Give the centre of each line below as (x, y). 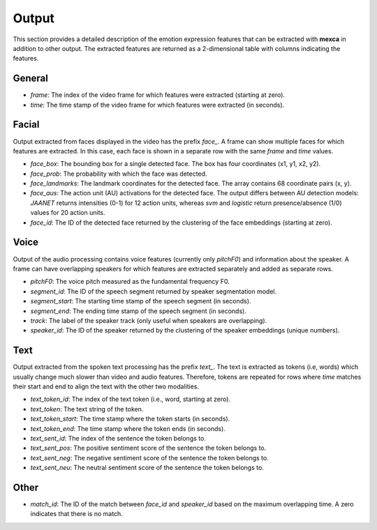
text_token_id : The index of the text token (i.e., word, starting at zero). (130, 399)
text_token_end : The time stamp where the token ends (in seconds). (128, 428)
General (31, 78)
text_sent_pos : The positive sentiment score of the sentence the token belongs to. (148, 448)
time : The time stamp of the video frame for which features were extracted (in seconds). (157, 105)
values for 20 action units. (68, 213)
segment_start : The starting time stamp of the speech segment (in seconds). (141, 301)
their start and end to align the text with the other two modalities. (106, 386)
